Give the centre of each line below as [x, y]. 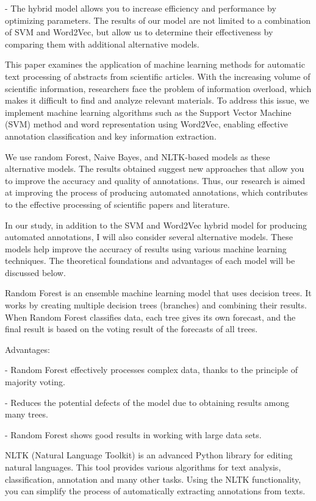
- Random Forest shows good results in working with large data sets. [133, 434]
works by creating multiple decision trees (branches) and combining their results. [156, 305]
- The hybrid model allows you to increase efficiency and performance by [141, 8]
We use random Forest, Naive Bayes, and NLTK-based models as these [138, 156]
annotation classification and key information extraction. [111, 136]
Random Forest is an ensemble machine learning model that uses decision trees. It [158, 293]
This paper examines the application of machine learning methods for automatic [155, 64]
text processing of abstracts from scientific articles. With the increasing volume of [158, 76]
